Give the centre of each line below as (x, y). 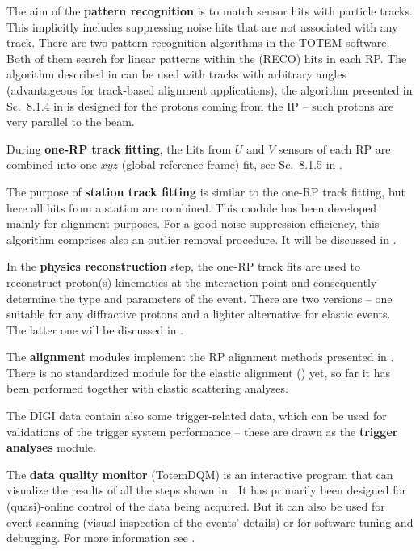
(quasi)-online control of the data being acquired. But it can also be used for (196, 506)
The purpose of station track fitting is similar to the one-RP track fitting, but (206, 191)
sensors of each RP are (335, 148)
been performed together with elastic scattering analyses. (147, 388)
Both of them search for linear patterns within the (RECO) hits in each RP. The (207, 58)
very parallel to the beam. (71, 122)
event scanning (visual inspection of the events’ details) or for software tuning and (210, 522)
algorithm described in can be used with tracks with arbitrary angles (176, 74)
